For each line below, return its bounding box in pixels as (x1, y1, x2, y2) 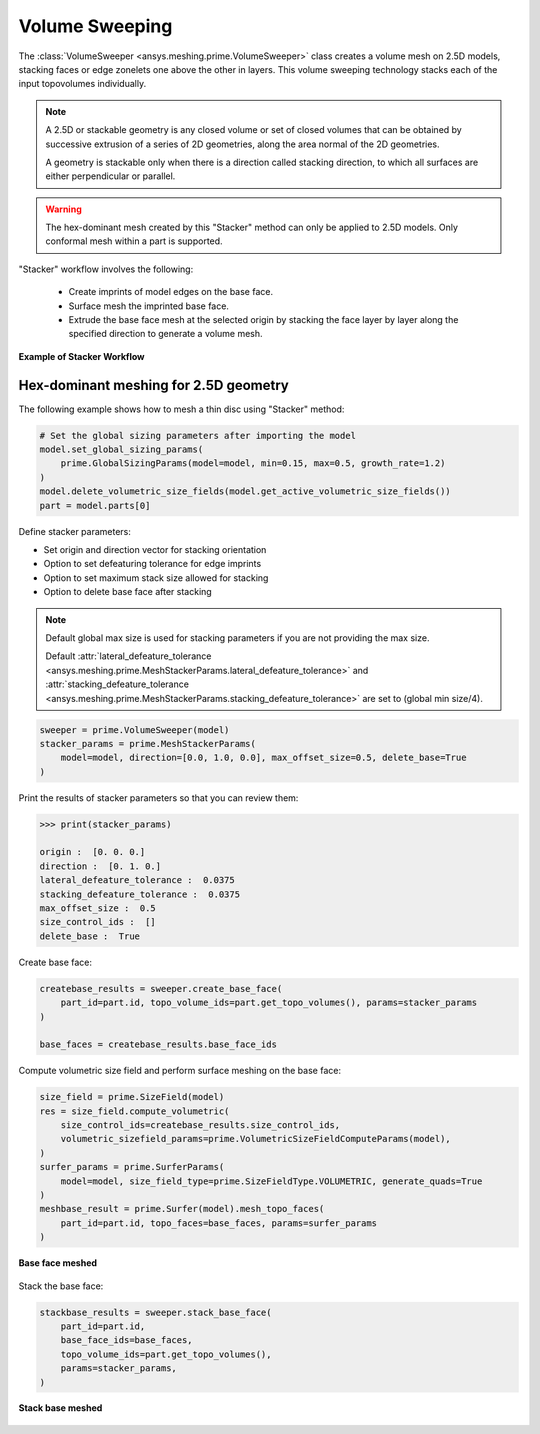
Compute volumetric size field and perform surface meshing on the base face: (18, 1065, 342, 1077)
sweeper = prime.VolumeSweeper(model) (39, 724, 230, 735)
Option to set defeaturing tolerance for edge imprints (43, 558, 262, 570)
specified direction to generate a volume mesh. (68, 328, 264, 340)
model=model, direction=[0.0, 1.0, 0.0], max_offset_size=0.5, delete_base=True (60, 752, 467, 764)
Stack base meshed (18, 1402, 103, 1414)
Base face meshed (18, 1257, 98, 1269)
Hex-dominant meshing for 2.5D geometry (18, 376, 289, 394)
